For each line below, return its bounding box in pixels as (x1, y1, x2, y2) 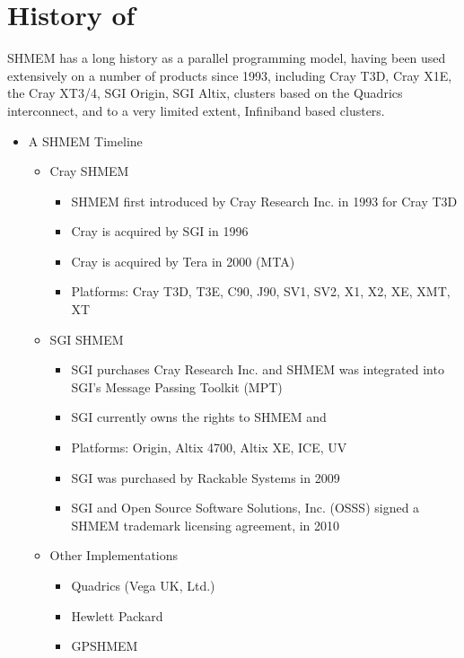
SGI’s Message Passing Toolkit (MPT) (71, 377, 283, 396)
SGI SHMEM (49, 329, 124, 348)
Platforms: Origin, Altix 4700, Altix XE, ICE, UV (71, 438, 347, 457)
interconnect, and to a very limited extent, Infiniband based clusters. (7, 101, 385, 119)
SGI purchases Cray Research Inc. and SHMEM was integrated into (71, 360, 444, 379)
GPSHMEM (71, 636, 138, 655)
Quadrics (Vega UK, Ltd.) (71, 576, 215, 594)
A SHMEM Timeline (28, 131, 143, 150)
